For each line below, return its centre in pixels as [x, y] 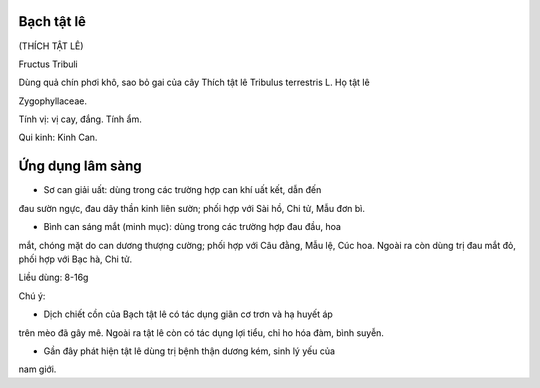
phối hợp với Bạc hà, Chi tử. [75, 259]
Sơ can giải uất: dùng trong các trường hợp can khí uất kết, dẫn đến [182, 190]
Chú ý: [32, 296]
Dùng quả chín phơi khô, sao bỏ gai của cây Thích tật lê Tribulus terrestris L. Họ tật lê [194, 82]
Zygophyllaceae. [52, 101]
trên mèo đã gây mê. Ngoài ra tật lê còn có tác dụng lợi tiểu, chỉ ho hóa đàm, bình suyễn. [201, 332]
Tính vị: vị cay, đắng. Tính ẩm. [80, 119]
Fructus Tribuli [48, 64]
